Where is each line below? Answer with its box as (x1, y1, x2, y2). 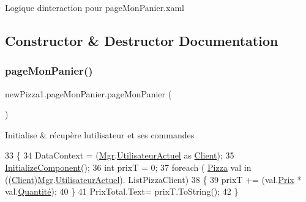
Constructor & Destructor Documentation (5, 31, 278, 50)
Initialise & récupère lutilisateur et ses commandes (5, 128, 195, 141)
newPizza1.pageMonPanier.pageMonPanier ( (5, 87, 172, 100)
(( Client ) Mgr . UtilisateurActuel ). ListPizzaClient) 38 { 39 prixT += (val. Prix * (5, 173, 302, 185)
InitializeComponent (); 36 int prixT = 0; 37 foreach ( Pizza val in (5, 160, 252, 173)
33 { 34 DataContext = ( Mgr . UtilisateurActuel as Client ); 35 (5, 149, 234, 162)
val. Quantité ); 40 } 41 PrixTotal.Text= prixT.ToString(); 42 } (5, 185, 239, 198)
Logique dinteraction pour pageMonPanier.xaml (5, 1, 185, 13)
